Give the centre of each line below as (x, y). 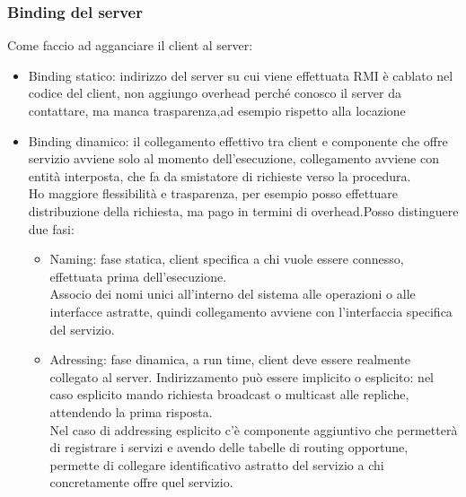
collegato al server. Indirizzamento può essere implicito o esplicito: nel (242, 376)
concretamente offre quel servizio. (141, 482)
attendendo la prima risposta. (131, 411)
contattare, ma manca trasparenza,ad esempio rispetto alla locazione (217, 110)
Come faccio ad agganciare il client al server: (130, 45)
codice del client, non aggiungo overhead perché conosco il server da (215, 93)
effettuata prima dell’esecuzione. (138, 276)
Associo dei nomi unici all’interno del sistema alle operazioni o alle (233, 294)
